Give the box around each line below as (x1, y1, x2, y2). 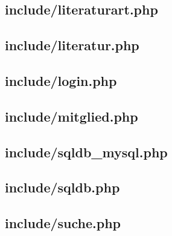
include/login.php (5, 71, 117, 90)
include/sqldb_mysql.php (5, 142, 168, 161)
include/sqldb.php (5, 178, 120, 197)
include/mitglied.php (5, 107, 138, 125)
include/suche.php (5, 214, 121, 232)
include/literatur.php (5, 36, 139, 54)
